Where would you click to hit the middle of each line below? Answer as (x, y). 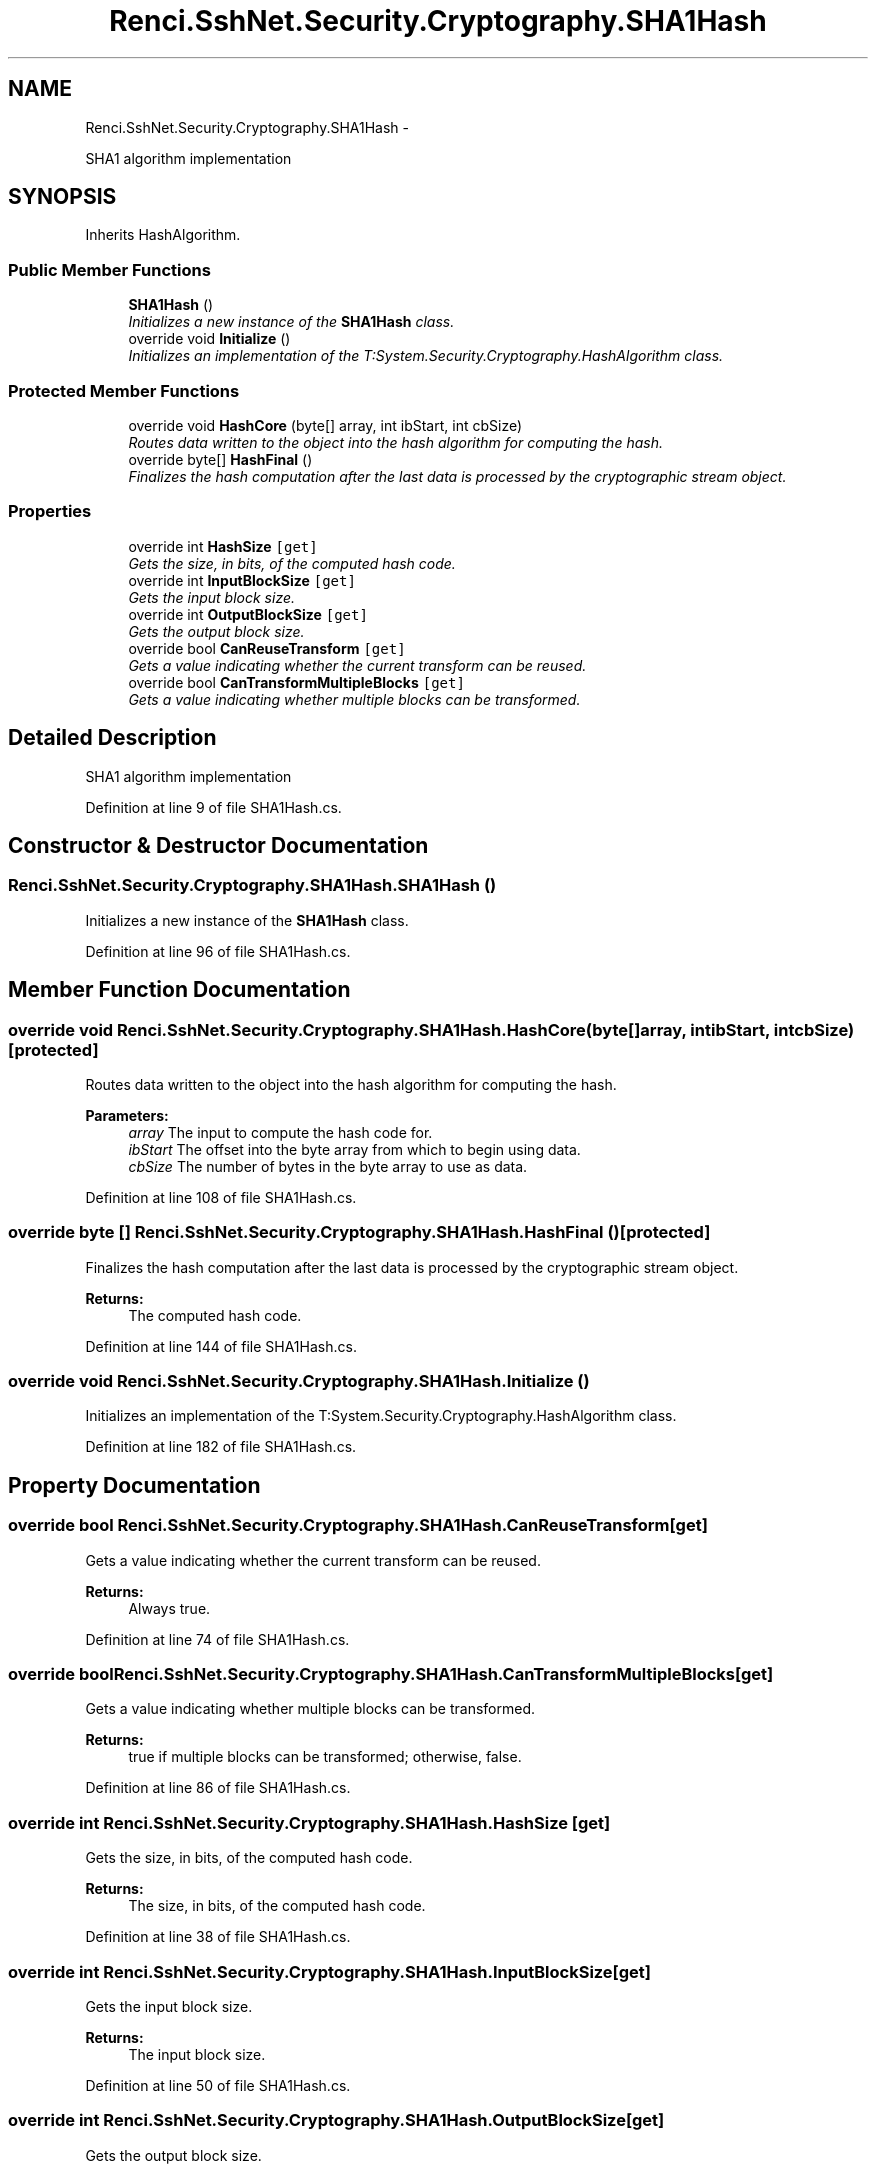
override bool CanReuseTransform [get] (267, 648)
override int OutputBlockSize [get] (248, 614)
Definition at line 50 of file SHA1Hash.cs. (218, 2085)
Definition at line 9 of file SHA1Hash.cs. (213, 807)
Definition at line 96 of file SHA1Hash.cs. (218, 951)
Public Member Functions (109, 269)
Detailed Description (112, 738)
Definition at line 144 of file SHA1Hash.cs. (221, 1346)
